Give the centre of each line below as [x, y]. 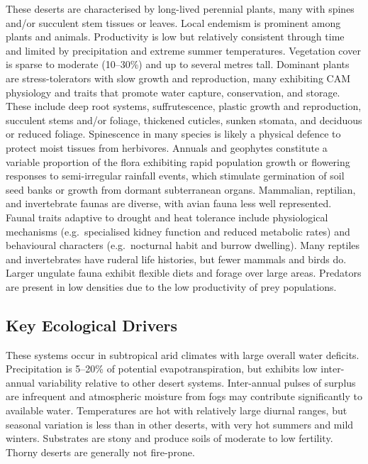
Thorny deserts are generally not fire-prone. [100, 452]
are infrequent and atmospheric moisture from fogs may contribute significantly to [184, 396]
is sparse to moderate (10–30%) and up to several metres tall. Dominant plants [178, 64]
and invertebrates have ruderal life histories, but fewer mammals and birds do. [176, 259]
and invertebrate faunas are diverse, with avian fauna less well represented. [169, 203]
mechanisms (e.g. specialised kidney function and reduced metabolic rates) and [178, 231]
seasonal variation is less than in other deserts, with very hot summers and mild [180, 424]
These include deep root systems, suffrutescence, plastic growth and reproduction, [184, 106]
